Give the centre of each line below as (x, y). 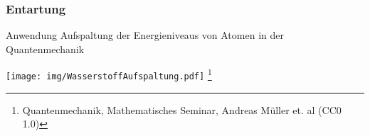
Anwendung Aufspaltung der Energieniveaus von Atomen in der (145, 35)
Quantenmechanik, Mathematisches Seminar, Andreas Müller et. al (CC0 (182, 109)
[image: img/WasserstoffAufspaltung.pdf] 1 (109, 74)
